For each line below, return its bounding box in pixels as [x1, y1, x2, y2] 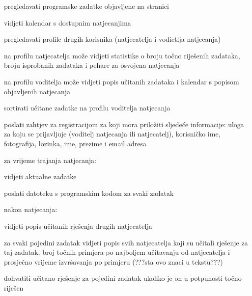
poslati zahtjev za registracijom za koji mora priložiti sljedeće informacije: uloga [4, 119, 244, 129]
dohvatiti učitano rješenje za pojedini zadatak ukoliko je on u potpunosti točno [4, 273, 242, 283]
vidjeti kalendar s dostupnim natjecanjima [4, 17, 131, 27]
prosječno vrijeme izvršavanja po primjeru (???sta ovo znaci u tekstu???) [4, 256, 223, 267]
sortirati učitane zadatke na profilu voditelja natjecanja [4, 103, 170, 113]
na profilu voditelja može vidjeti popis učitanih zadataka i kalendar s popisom [4, 76, 239, 86]
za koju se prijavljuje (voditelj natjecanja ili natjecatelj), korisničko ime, [4, 129, 221, 139]
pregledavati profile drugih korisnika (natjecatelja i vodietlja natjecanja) [4, 34, 221, 44]
